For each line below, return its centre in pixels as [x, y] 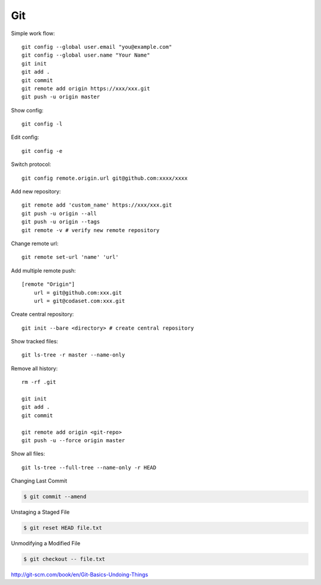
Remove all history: [34, 368]
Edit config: [25, 137]
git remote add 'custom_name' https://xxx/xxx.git [97, 205]
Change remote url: [35, 243]
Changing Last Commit [39, 481]
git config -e [42, 151]
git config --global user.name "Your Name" [86, 55]
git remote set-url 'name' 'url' [70, 257]
